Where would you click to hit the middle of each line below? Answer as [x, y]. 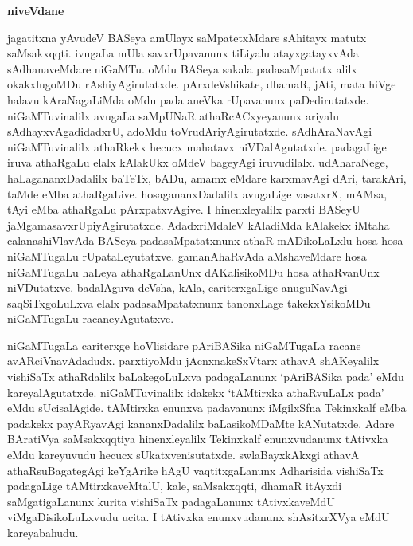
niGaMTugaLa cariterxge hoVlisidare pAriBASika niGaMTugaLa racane [184, 345]
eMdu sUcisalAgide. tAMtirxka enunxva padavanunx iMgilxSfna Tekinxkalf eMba [207, 408]
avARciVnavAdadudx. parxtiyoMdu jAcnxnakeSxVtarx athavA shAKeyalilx [193, 361]
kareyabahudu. [43, 532]
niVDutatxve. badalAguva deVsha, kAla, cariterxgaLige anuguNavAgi [177, 287]
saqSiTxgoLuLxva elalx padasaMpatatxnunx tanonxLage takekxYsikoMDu [189, 302]
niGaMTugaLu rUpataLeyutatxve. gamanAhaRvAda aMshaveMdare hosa [187, 255]
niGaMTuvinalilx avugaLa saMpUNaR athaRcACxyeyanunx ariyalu [173, 115]
